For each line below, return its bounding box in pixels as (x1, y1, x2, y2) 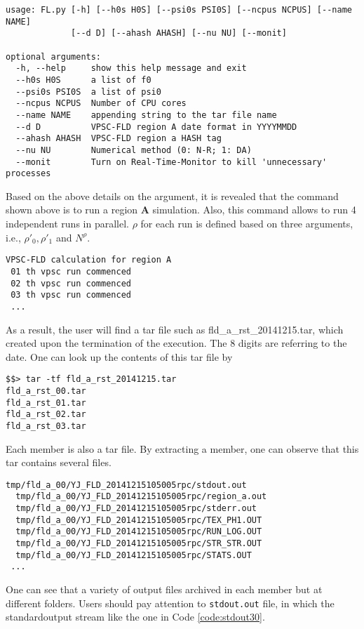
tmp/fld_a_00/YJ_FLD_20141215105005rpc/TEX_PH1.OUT (15, 515, 262, 525)
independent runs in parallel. (6, 216, 129, 231)
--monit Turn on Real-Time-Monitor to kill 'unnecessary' (15, 157, 328, 167)
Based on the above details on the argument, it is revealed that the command (6, 188, 339, 203)
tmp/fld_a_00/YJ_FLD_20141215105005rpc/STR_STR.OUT (15, 538, 262, 549)
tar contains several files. (6, 455, 112, 470)
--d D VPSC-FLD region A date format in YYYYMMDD (15, 121, 297, 132)
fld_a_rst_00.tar (6, 385, 86, 396)
